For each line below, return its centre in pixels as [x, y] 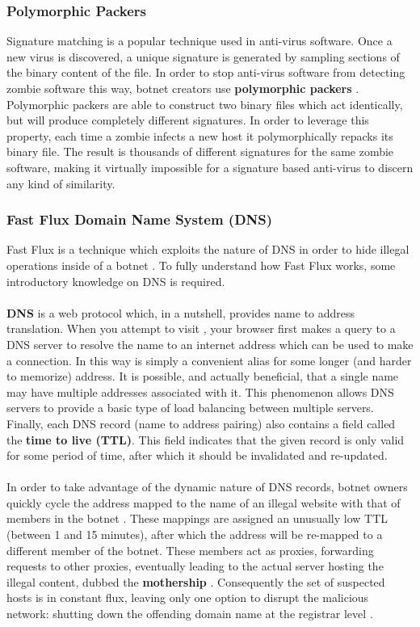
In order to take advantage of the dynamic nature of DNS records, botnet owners [207, 487]
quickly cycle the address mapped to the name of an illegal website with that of [204, 502]
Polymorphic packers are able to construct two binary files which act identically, [205, 104]
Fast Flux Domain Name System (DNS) [140, 219]
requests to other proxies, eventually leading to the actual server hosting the [195, 566]
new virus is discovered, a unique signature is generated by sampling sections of [203, 56]
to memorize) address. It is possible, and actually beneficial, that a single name [203, 376]
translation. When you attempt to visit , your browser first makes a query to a [201, 328]
